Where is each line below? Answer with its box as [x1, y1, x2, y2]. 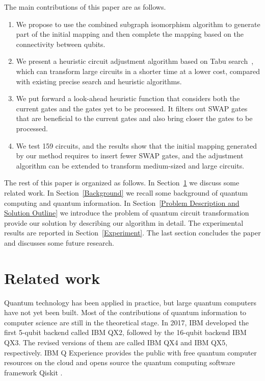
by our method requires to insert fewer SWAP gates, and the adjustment [16, 150, 244, 161]
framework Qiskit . [4, 367, 63, 377]
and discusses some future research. [4, 237, 114, 248]
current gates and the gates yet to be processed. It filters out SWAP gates [16, 103, 248, 113]
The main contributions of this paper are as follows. [4, 2, 166, 12]
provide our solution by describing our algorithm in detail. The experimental [4, 217, 244, 228]
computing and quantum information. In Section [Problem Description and [4, 197, 240, 208]
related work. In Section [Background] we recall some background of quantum [4, 187, 248, 198]
